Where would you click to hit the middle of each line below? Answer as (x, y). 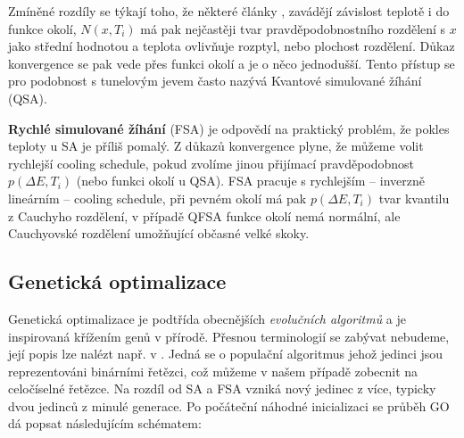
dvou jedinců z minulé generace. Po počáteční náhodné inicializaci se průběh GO (229, 405)
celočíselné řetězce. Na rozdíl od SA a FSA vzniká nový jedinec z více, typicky (222, 388)
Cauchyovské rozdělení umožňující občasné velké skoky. (159, 233)
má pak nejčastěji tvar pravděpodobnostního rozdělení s (293, 28)
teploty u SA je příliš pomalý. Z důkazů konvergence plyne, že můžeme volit (216, 146)
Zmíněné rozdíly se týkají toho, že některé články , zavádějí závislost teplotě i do (229, 11)
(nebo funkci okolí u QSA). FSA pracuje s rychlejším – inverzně (250, 181)
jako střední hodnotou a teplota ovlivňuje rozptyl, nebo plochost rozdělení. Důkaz (232, 46)
